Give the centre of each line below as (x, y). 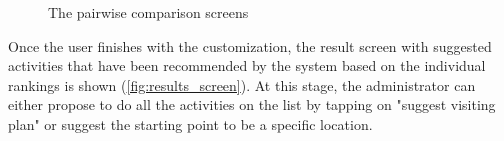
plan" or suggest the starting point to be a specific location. (190, 123)
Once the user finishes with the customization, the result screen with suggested (250, 45)
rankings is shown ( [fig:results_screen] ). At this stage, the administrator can (242, 84)
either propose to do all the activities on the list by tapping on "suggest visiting (252, 104)
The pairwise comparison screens (148, 12)
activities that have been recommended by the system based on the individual (247, 65)
